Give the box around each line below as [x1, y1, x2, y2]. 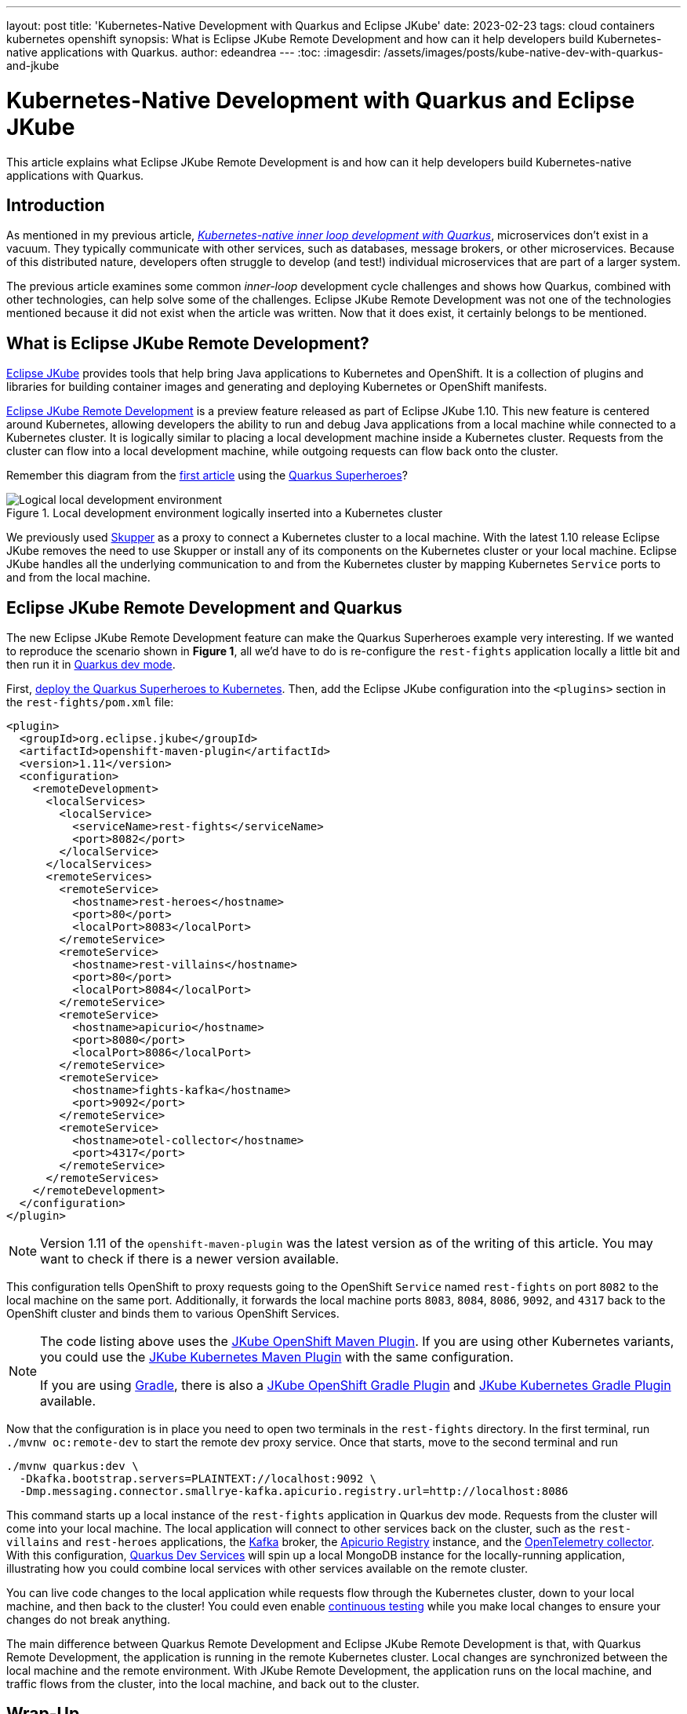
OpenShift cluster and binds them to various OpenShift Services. [6, 1307, 340, 1321]
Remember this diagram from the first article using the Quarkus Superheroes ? [6, 469, 408, 483]
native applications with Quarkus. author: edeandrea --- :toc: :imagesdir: [6, 46, 381, 59]
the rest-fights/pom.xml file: [6, 695, 174, 709]
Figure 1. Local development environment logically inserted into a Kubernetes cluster [6, 506, 443, 520]
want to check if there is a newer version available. [40, 1251, 340, 1267]
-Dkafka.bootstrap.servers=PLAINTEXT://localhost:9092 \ [19, 1472, 377, 1486]
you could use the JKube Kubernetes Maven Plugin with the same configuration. [40, 1349, 514, 1366]
